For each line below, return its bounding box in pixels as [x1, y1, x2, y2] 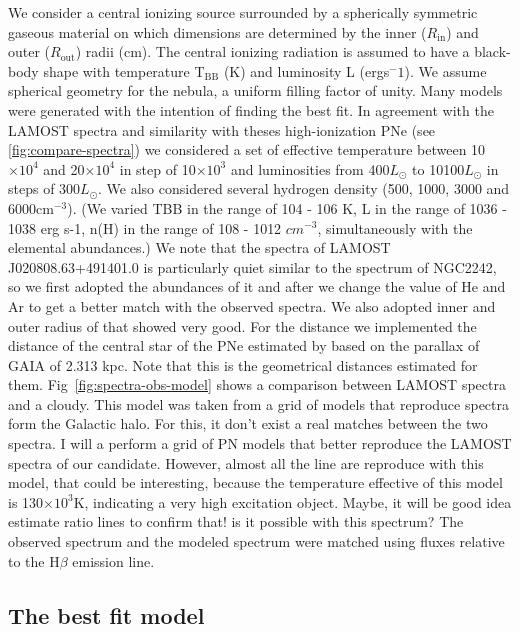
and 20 [43, 158, 85, 179]
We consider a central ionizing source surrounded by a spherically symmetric [8, 2, 478, 22]
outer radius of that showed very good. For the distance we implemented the [8, 315, 477, 336]
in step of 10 [119, 158, 196, 179]
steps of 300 [8, 178, 81, 199]
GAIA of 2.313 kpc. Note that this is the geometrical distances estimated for [8, 354, 478, 375]
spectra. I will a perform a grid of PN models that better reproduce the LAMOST [8, 433, 512, 454]
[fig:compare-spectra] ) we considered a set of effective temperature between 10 [8, 139, 486, 160]
